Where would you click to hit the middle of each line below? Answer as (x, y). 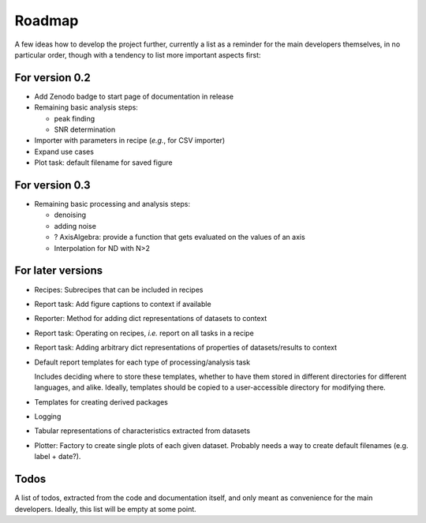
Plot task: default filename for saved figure (103, 163)
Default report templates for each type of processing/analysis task (142, 362)
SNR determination (85, 129)
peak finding (75, 118)
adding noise (75, 226)
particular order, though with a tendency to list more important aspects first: (138, 54)
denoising (70, 215)
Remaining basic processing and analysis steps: (112, 204)
